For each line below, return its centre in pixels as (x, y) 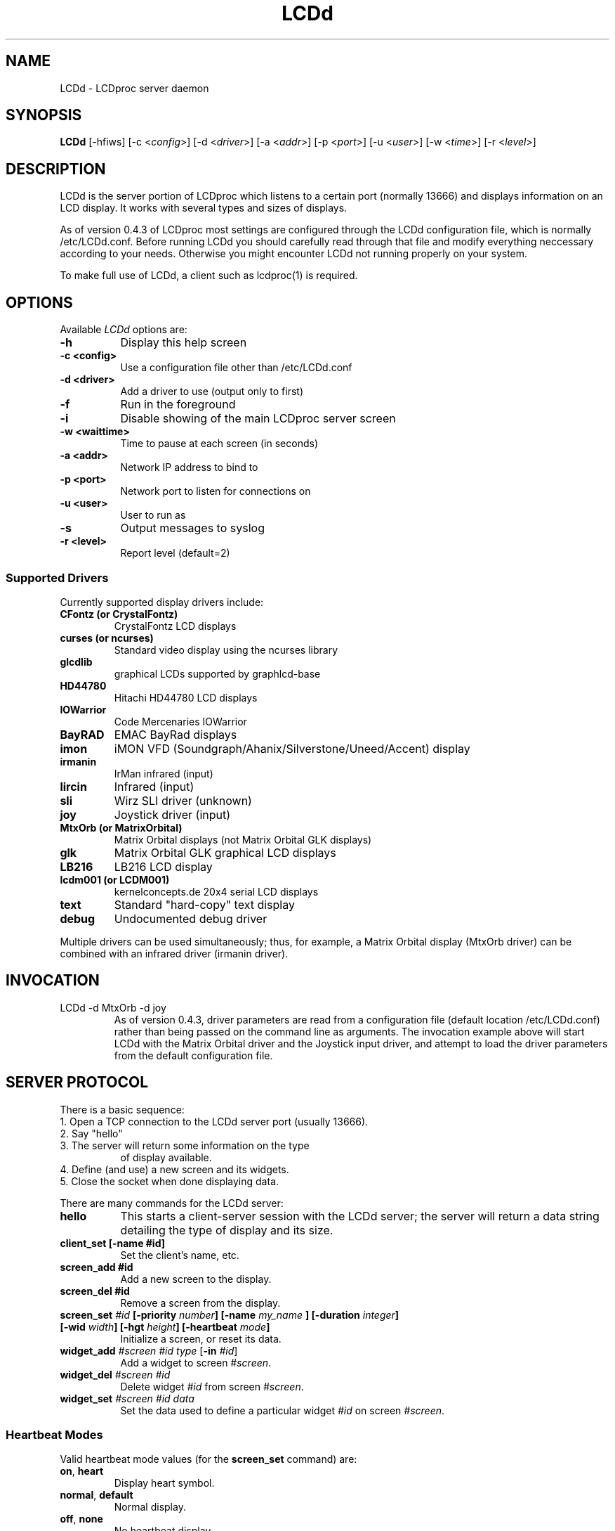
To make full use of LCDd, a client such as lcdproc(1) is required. (209, 276)
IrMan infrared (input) (164, 773)
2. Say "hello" (91, 1133)
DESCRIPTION (56, 169)
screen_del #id (95, 1291)
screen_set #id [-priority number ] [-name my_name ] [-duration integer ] (230, 1314)
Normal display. (150, 1507)
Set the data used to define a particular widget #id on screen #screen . (283, 1410)
